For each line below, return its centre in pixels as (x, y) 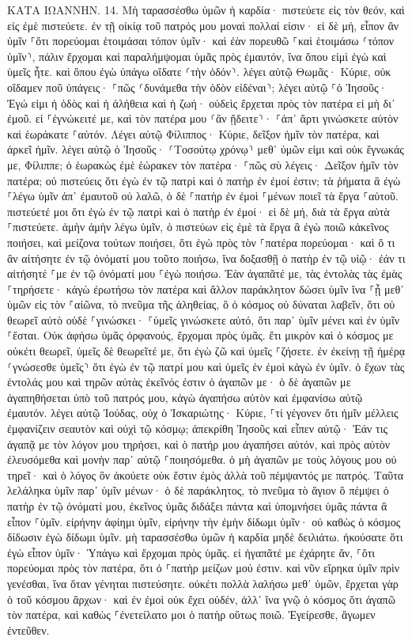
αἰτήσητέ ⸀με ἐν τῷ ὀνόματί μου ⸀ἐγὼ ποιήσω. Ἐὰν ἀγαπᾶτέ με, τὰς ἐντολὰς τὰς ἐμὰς (205, 273)
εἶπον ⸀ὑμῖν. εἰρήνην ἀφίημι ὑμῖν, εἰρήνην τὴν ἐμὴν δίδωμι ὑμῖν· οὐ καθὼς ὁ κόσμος (204, 521)
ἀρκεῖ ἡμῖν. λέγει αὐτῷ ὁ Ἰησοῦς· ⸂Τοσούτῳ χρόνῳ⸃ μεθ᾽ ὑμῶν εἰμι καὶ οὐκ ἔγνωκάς (206, 149)
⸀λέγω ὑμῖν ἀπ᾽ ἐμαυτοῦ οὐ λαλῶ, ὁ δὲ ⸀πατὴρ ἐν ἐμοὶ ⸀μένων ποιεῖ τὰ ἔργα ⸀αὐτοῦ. (203, 196)
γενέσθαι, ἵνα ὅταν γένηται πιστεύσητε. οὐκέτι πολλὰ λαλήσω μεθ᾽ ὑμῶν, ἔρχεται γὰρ (203, 583)
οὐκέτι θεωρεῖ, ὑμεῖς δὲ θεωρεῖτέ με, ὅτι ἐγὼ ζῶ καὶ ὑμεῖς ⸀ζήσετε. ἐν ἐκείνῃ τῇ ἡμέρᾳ (206, 351)
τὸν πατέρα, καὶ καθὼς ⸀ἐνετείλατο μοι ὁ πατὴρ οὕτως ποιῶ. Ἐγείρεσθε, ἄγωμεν (191, 614)
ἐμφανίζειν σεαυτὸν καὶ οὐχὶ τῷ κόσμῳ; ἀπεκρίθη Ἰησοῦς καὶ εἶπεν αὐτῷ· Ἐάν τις (198, 429)
